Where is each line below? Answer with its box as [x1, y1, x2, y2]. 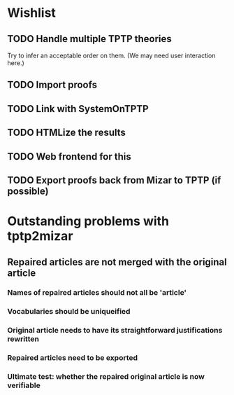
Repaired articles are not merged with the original [7, 256, 227, 268]
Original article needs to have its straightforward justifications [7, 326, 223, 335]
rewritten [7, 334, 40, 344]
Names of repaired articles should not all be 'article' [7, 288, 187, 298]
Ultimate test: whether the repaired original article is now [7, 372, 205, 382]
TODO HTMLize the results [7, 127, 126, 139]
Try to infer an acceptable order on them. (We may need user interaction [7, 51, 216, 60]
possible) [7, 185, 49, 197]
